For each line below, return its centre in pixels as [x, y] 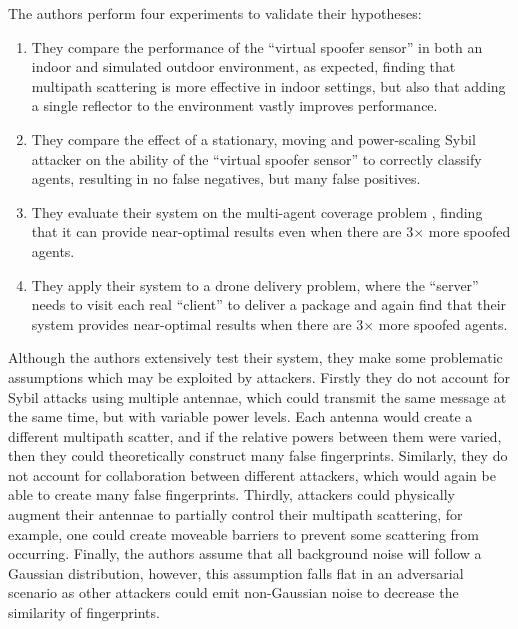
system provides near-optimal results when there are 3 [197, 323]
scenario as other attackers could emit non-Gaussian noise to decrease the [233, 592]
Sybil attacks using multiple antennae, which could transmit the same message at [257, 396]
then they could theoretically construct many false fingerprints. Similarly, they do [258, 455]
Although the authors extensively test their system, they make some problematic [255, 357]
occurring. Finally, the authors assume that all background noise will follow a [245, 553]
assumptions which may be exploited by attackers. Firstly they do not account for [259, 376]
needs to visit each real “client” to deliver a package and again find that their [269, 304]
